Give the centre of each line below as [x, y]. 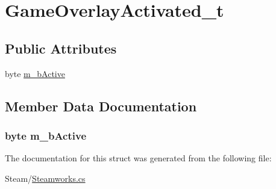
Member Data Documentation [101, 106]
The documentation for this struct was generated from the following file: [138, 158]
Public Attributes [61, 48]
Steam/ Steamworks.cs [45, 178]
